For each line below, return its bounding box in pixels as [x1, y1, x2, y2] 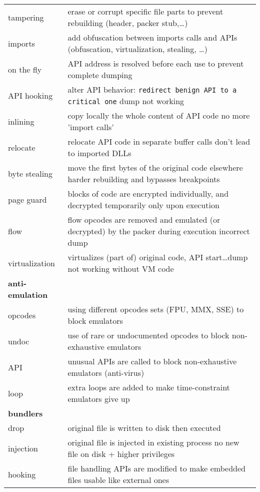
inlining [8, 115, 34, 127]
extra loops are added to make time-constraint [67, 381, 230, 393]
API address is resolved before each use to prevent [67, 58, 244, 69]
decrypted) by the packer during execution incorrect [67, 225, 250, 237]
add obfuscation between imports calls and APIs [67, 32, 237, 43]
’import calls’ [67, 121, 114, 133]
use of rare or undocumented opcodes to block [67, 329, 229, 341]
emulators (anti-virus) [67, 367, 144, 378]
